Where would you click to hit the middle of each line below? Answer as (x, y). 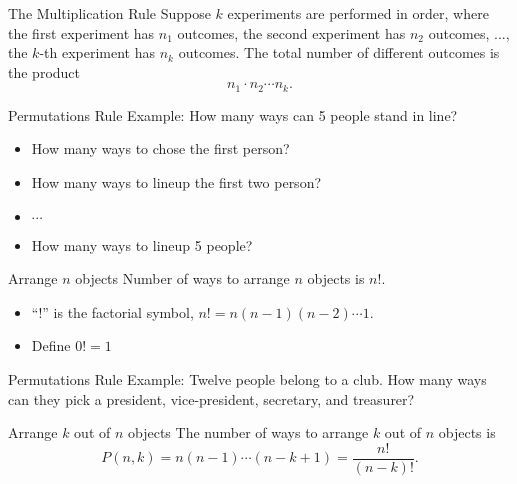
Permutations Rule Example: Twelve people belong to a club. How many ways (247, 378)
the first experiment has (81, 32)
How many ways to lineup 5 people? (142, 244)
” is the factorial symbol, (118, 311)
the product (44, 71)
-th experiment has (97, 52)
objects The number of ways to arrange (248, 432)
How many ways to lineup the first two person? (176, 182)
